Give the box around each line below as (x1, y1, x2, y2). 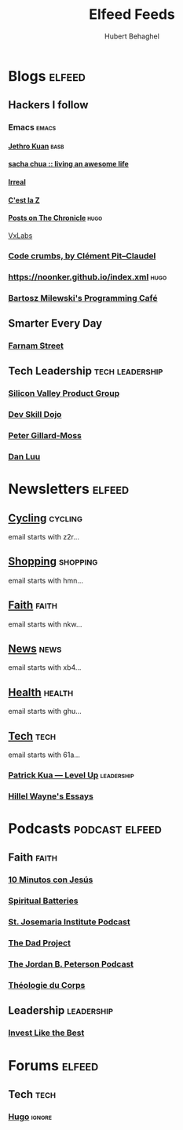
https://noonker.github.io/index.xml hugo (8, 271, 167, 282)
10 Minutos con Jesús (8, 874, 93, 885)
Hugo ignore (8, 1111, 53, 1122)
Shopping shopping (8, 555, 98, 569)
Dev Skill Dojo (8, 409, 62, 420)
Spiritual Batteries (8, 895, 79, 906)
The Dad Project (8, 938, 71, 949)
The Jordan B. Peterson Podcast (8, 959, 134, 970)
